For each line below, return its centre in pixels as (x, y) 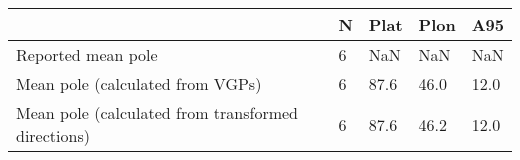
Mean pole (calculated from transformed (157, 112)
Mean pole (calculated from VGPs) (139, 83)
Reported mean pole (87, 54)
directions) (53, 135)
